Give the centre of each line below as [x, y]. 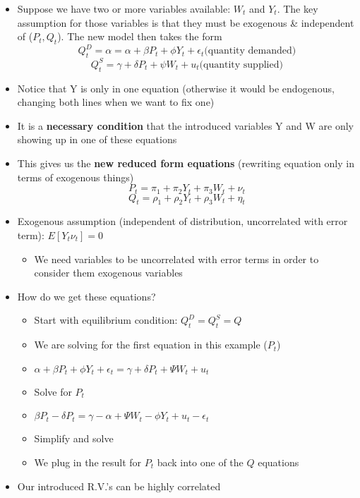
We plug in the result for [88, 462]
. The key [298, 8]
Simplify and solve [74, 438]
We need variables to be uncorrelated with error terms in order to [176, 259]
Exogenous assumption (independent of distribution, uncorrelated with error [182, 221]
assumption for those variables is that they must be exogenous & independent [186, 22]
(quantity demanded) [250, 51]
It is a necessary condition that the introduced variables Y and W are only [185, 125]
